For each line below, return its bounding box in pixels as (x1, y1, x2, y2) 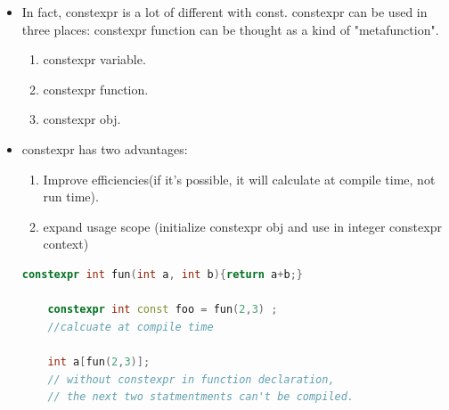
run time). (43, 187, 99, 206)
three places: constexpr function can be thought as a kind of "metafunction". (21, 20, 439, 38)
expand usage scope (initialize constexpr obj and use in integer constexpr (43, 217, 442, 235)
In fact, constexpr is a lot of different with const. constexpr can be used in (21, 3, 428, 20)
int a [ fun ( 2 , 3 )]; (47, 355, 151, 368)
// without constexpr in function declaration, (47, 373, 335, 386)
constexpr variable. (43, 50, 146, 69)
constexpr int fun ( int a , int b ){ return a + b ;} (21, 267, 303, 281)
